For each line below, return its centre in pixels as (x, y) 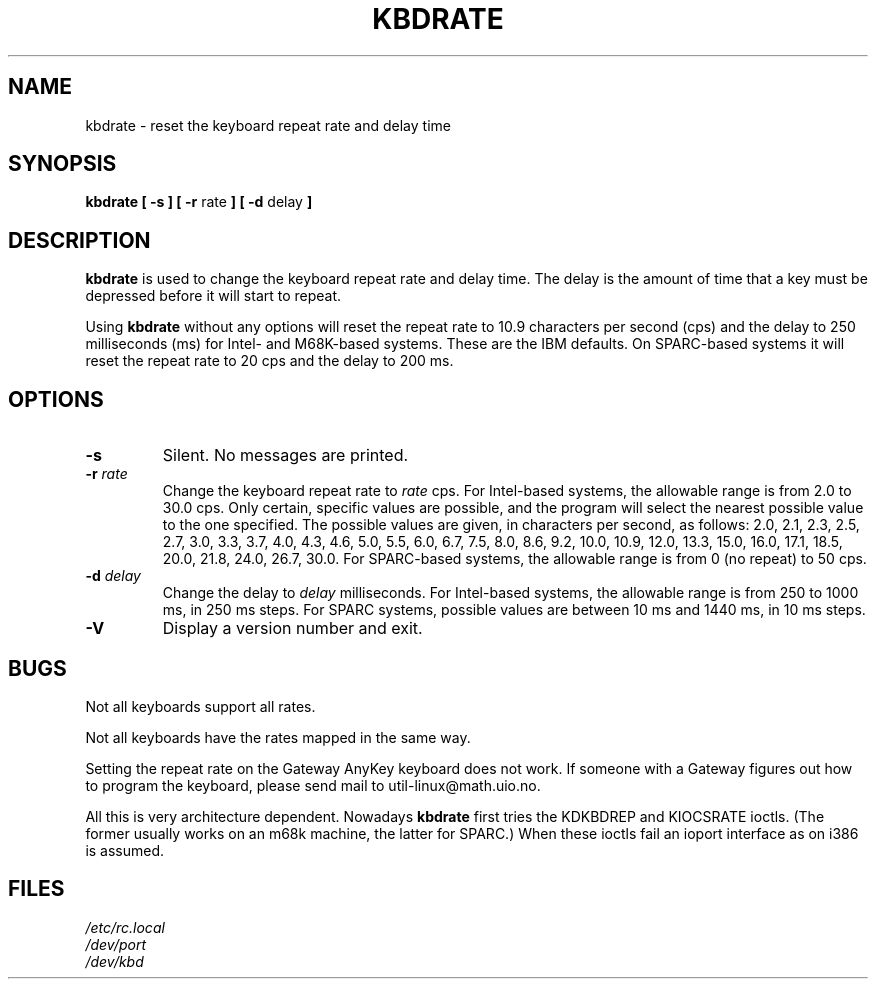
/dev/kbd (114, 961)
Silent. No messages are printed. (285, 455)
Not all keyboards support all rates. (200, 706)
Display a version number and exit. (292, 628)
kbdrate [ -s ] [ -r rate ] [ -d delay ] (199, 202)
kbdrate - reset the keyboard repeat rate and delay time (268, 125)
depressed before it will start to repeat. (213, 296)
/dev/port (115, 944)
